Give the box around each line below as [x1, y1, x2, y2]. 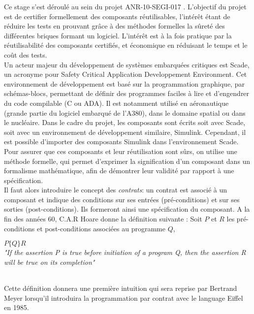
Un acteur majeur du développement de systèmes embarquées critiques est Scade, [4, 59, 250, 69]
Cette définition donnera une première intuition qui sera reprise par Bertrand [4, 283, 237, 293]
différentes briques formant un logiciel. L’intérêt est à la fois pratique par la [4, 30, 232, 40]
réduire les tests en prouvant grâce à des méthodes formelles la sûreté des [4, 21, 225, 31]
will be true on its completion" [4, 256, 95, 267]
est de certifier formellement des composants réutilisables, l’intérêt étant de [4, 11, 230, 21]
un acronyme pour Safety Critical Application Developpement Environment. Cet [4, 69, 247, 79]
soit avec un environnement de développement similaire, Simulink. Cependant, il [4, 126, 246, 137]
